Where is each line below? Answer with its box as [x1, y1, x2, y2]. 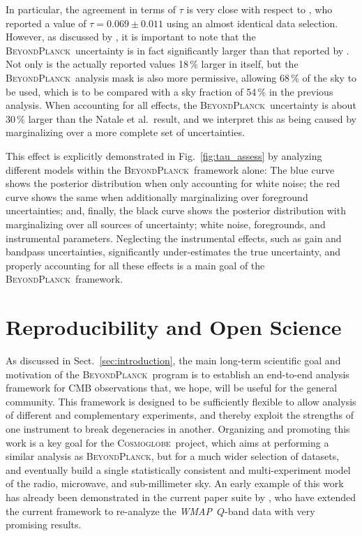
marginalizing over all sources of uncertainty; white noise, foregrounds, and [6, 216, 326, 231]
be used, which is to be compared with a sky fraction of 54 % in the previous [6, 84, 333, 98]
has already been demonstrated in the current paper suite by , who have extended [6, 489, 356, 504]
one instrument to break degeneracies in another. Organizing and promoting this [6, 421, 350, 435]
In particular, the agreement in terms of [6, 2, 176, 16]
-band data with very [224, 503, 315, 518]
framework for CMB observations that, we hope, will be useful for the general [6, 380, 338, 395]
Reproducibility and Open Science [6, 313, 342, 341]
